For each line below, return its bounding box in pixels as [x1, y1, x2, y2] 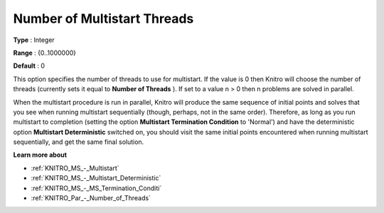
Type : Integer [13, 36, 55, 44]
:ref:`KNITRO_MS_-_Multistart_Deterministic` [31, 174, 161, 182]
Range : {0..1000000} [13, 48, 77, 57]
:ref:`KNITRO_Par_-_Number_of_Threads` [31, 194, 151, 202]
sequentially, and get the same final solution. [13, 137, 144, 146]
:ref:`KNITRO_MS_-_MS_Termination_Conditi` [31, 184, 162, 192]
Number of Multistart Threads [13, 11, 194, 26]
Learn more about [13, 150, 68, 160]
